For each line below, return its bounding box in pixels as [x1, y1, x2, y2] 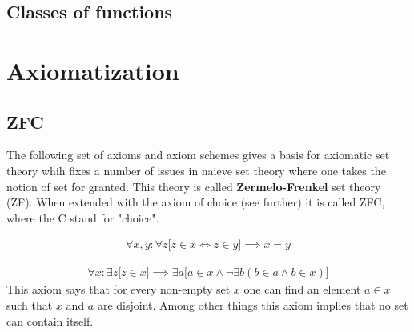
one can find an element [243, 281, 361, 298]
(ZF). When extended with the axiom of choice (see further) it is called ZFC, [6, 194, 385, 210]
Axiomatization [6, 54, 179, 86]
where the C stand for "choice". [6, 209, 159, 226]
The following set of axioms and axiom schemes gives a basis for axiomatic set [6, 146, 390, 163]
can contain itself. [6, 312, 94, 329]
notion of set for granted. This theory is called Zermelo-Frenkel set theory [6, 178, 381, 194]
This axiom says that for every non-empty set [6, 281, 231, 298]
